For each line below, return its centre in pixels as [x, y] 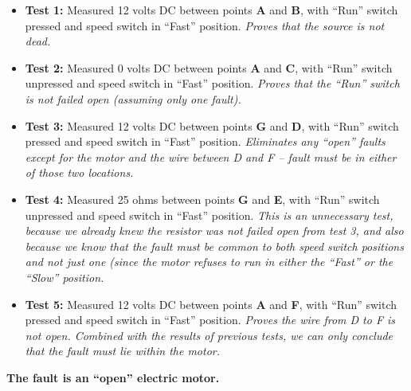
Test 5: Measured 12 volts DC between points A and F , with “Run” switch [211, 304]
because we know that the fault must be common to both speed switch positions [214, 246]
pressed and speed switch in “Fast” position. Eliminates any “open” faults [205, 141]
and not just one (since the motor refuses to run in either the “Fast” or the [209, 262]
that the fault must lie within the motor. [123, 351]
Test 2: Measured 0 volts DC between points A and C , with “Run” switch [209, 67]
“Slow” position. [65, 277]
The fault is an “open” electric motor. [113, 377]
